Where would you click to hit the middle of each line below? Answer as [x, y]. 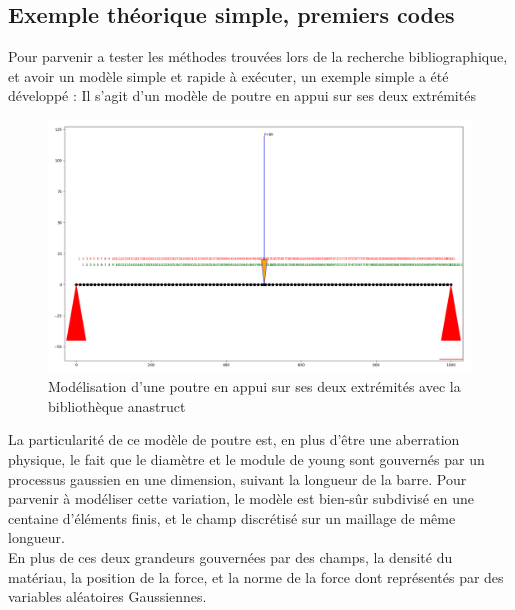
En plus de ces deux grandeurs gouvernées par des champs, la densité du [230, 556]
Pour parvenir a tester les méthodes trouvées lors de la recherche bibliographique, [258, 56]
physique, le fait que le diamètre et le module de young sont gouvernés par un [246, 458]
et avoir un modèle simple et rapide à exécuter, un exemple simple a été [228, 75]
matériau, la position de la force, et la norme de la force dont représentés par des [256, 576]
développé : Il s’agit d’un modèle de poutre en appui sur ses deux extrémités [242, 95]
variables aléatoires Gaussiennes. [107, 596]
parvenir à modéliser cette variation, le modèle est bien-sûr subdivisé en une [241, 498]
